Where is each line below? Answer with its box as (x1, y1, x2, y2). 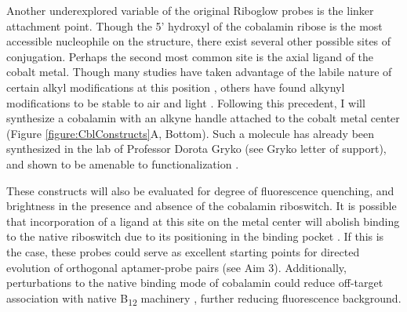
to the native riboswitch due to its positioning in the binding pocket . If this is (6, 228, 384, 245)
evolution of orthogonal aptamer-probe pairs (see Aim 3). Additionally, (6, 259, 347, 275)
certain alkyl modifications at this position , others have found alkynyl (6, 78, 345, 95)
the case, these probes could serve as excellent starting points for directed (6, 243, 360, 259)
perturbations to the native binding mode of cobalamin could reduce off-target (6, 274, 383, 291)
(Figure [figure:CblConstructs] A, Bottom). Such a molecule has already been (6, 125, 375, 141)
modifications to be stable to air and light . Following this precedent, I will (6, 94, 365, 111)
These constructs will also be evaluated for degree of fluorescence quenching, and (6, 182, 394, 198)
